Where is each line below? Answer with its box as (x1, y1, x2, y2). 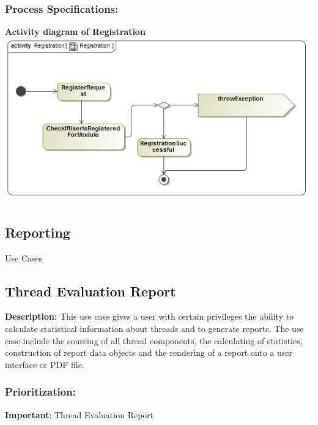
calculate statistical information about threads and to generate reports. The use (5, 322, 304, 334)
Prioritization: (5, 384, 76, 399)
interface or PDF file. (5, 358, 84, 370)
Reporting (5, 222, 70, 241)
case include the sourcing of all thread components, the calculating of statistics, (5, 334, 303, 347)
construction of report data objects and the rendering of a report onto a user (5, 346, 292, 359)
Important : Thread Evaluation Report (5, 408, 154, 421)
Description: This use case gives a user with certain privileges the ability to (5, 310, 294, 323)
